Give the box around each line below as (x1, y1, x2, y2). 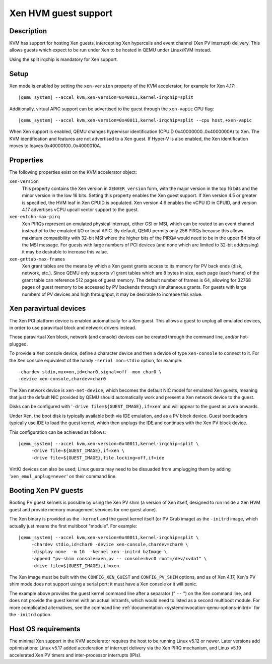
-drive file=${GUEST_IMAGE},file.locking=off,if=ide (31, 455, 165, 460)
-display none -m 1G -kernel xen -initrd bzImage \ (31, 549, 167, 554)
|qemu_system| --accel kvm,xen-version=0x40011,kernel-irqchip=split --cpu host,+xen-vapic (18, 117, 252, 123)
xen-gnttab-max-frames (9, 256, 65, 262)
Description (9, 27, 47, 35)
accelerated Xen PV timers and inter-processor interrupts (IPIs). (9, 652, 142, 658)
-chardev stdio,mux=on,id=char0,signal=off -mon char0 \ (18, 369, 162, 375)
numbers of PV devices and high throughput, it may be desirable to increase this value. (22, 291, 202, 297)
